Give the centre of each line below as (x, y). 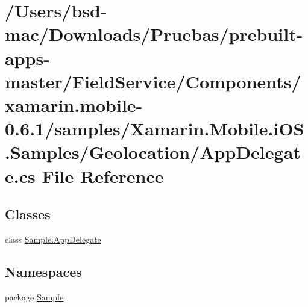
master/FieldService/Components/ (153, 81)
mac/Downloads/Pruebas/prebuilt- (154, 34)
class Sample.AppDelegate (53, 239)
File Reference (103, 175)
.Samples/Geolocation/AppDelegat (153, 152)
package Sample (34, 296)
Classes (28, 214)
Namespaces (43, 271)
